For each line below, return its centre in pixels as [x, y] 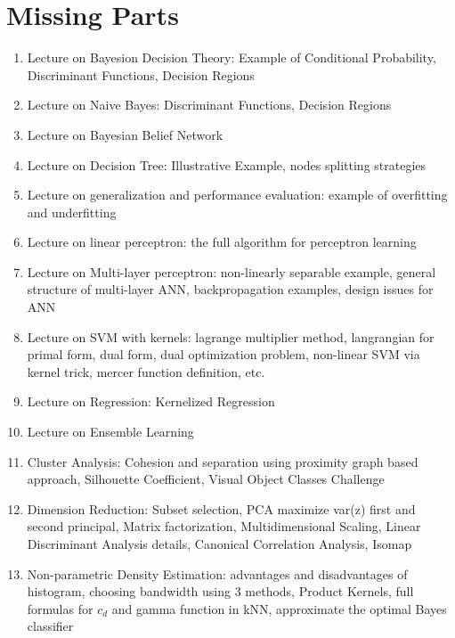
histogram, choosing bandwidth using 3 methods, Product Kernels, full [220, 591]
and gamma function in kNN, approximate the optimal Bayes [279, 608]
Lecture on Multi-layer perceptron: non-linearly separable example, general [232, 271]
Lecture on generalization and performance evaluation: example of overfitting [237, 195]
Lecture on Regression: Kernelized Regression [151, 401]
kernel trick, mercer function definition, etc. [146, 371]
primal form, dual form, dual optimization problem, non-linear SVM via [223, 354]
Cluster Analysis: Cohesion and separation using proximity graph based [223, 461]
